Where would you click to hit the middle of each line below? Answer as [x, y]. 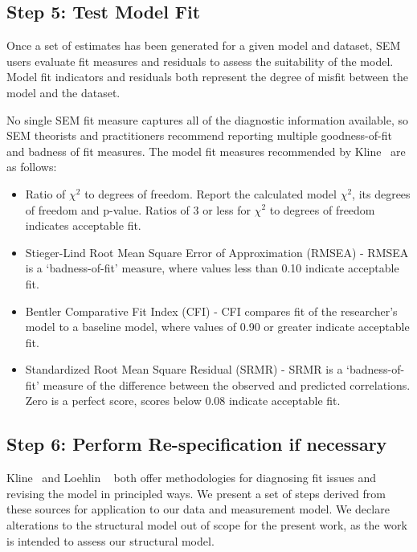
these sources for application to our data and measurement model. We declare [198, 509]
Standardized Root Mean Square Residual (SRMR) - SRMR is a [184, 369]
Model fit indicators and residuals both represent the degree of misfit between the [207, 77]
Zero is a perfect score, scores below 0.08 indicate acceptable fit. [183, 401]
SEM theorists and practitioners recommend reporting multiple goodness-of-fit [199, 135]
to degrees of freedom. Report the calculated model [211, 193]
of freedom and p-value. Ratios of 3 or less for [138, 209]
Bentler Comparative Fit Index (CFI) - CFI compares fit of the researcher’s [211, 311]
